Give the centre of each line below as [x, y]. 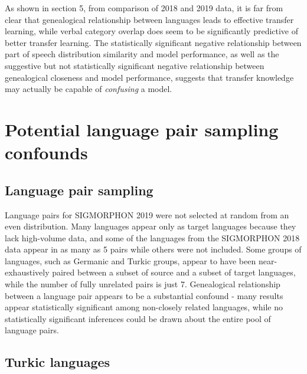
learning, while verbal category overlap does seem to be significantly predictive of [152, 31]
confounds [46, 152]
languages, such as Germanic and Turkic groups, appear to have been [130, 260]
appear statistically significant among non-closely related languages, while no [144, 307]
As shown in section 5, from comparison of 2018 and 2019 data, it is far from [144, 8]
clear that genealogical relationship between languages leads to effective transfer [149, 19]
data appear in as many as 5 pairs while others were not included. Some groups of [153, 249]
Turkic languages [58, 362]
